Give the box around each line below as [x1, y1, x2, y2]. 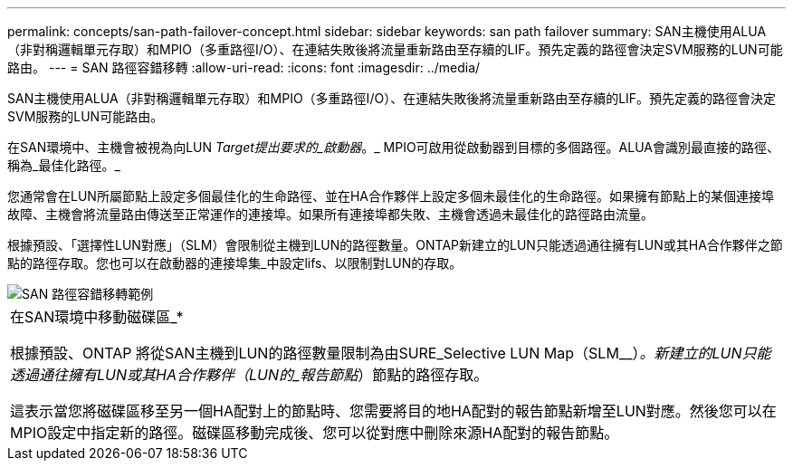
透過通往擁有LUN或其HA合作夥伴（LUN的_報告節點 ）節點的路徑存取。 [10, 366, 489, 384]
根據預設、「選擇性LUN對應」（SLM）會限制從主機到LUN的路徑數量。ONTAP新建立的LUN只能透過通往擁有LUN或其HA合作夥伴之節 [7, 237, 783, 253]
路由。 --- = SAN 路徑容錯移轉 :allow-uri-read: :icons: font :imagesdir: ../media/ [7, 60, 481, 75]
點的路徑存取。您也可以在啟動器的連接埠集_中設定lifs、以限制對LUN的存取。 [7, 255, 463, 271]
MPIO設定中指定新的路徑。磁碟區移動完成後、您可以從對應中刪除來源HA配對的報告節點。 [10, 424, 619, 442]
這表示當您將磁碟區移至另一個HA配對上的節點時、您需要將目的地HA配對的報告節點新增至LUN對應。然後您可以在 [10, 402, 777, 420]
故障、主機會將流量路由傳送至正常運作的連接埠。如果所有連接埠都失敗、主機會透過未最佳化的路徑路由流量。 [7, 206, 654, 222]
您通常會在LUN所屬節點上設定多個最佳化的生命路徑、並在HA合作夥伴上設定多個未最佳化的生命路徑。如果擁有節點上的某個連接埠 [7, 188, 774, 204]
